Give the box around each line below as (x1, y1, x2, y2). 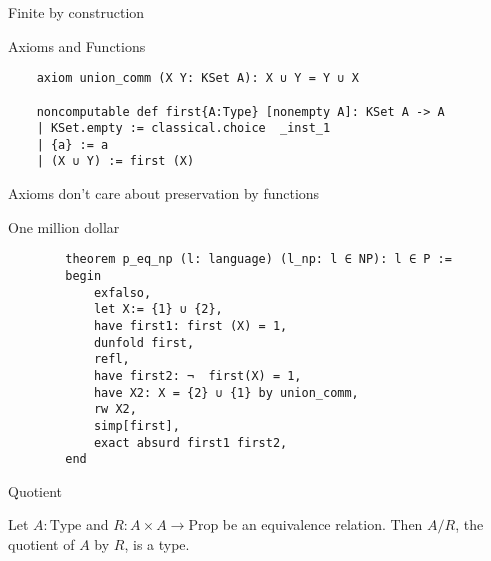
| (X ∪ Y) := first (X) (36, 154, 195, 169)
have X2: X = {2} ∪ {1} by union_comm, (93, 385, 359, 400)
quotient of (8, 534, 75, 555)
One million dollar (8, 216, 120, 237)
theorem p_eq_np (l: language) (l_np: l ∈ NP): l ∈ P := (65, 252, 452, 267)
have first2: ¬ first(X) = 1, (93, 368, 302, 383)
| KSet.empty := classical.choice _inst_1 (36, 121, 331, 136)
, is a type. (124, 534, 190, 555)
